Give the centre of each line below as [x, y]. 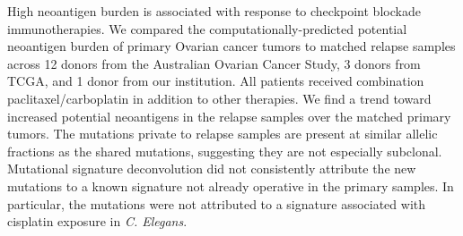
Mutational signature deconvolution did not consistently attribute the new [212, 169]
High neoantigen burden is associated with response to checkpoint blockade [214, 11]
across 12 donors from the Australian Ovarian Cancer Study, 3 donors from [214, 63]
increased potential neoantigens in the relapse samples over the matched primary [229, 116]
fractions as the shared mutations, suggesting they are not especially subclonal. [225, 151]
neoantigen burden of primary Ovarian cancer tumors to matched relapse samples [231, 46]
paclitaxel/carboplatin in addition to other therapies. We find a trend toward [219, 98]
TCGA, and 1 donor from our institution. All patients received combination [216, 81]
